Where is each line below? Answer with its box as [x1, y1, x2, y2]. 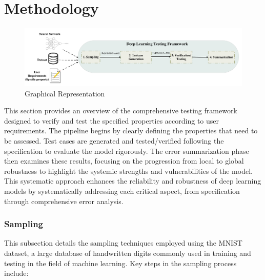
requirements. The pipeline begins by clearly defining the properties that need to [4, 125, 258, 136]
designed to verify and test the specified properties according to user [4, 115, 219, 126]
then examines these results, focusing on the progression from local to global [4, 155, 244, 166]
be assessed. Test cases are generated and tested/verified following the [4, 135, 224, 146]
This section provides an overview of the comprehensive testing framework [4, 105, 237, 116]
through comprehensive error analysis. [4, 195, 124, 206]
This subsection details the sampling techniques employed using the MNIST [4, 237, 242, 248]
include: [4, 268, 29, 278]
